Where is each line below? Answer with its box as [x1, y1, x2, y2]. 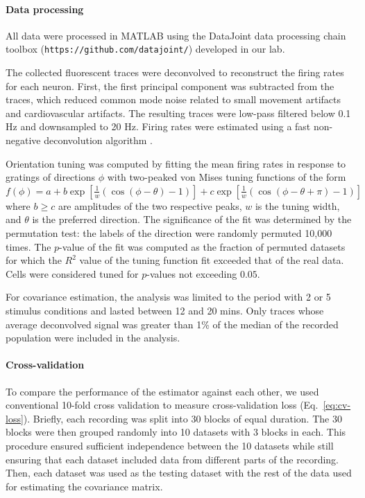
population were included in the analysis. [6, 330, 180, 345]
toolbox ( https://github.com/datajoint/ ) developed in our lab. [6, 42, 285, 56]
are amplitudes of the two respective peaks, [58, 198, 242, 213]
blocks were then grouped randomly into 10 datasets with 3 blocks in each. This [6, 425, 346, 439]
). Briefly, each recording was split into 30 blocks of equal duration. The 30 [23, 411, 342, 425]
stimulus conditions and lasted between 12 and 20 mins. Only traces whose [6, 303, 324, 317]
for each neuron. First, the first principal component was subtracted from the [6, 78, 334, 93]
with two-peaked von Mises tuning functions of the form [107, 170, 346, 184]
